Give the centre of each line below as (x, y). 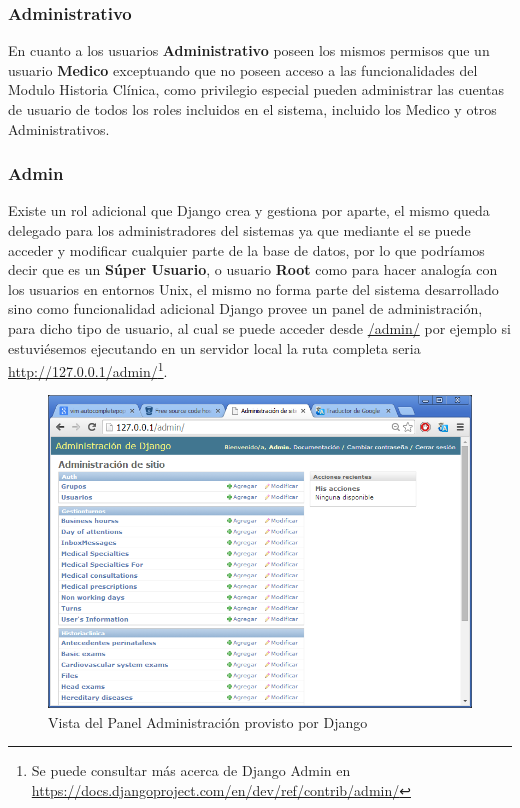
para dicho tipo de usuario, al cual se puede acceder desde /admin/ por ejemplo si (259, 327)
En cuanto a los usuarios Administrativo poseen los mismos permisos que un (249, 50)
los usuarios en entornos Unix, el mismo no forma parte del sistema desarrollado (253, 288)
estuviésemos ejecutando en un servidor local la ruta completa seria (214, 347)
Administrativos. (59, 128)
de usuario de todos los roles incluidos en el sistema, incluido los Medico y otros (252, 109)
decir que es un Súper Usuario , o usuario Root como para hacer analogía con (253, 269)
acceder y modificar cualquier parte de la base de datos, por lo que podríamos (246, 249)
